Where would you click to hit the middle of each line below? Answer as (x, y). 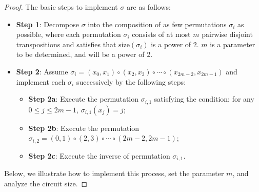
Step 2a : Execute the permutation (84, 99)
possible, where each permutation (68, 34)
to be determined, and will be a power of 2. (84, 54)
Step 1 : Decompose (48, 24)
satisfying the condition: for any (204, 99)
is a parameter (233, 44)
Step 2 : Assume (42, 71)
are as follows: (149, 7)
